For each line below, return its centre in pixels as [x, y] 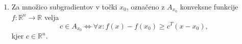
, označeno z [146, 6]
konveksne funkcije [209, 6]
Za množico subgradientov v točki [64, 6]
